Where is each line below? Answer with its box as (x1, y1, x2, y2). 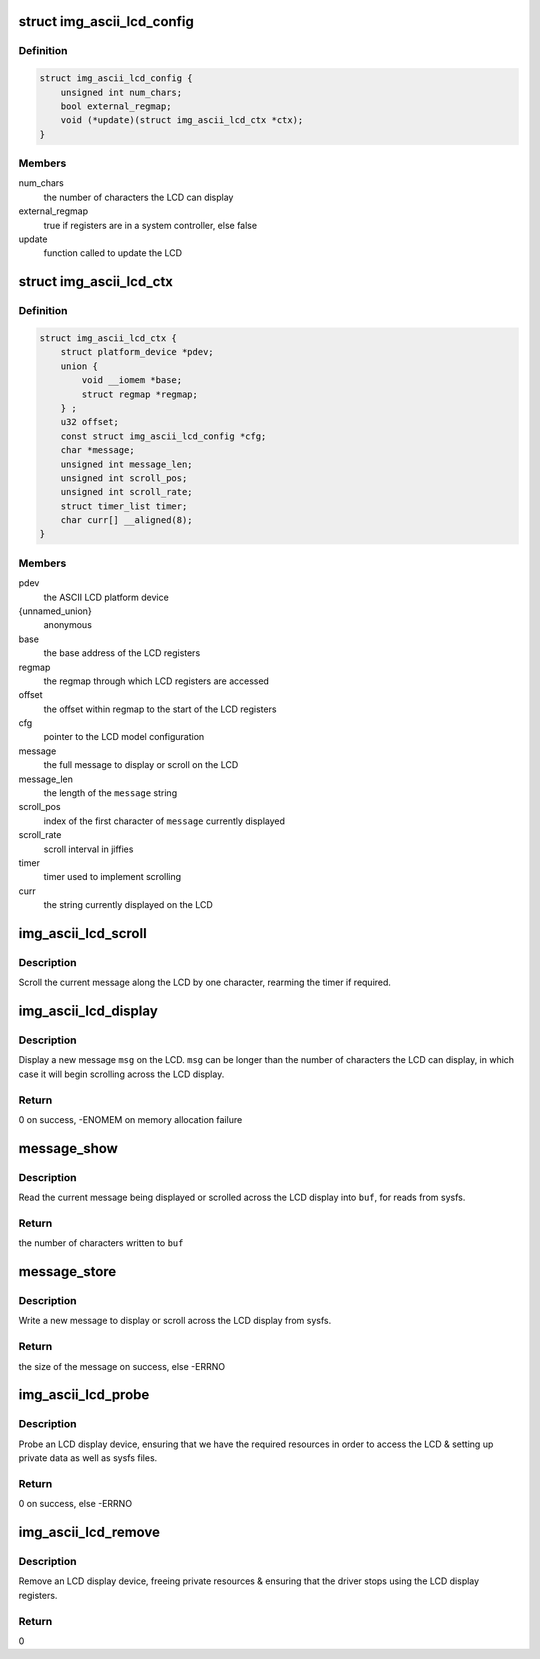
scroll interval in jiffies (43, 843, 134, 855)
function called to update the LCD (43, 247, 183, 259)
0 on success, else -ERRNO (18, 1498, 133, 1510)
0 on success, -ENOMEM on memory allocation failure (18, 1114, 243, 1126)
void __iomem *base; (81, 375, 183, 386)
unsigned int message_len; (60, 458, 194, 470)
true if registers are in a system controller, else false (43, 219, 258, 231)
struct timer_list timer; (60, 500, 188, 512)
